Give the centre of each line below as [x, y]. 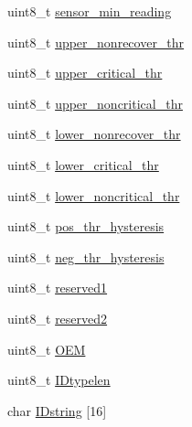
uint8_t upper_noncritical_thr [95, 103]
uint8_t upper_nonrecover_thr [96, 42]
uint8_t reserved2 [58, 318]
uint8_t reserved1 [58, 288]
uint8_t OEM [47, 349]
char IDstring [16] [57, 410]
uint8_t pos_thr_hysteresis [86, 226]
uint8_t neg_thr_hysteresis [86, 256]
